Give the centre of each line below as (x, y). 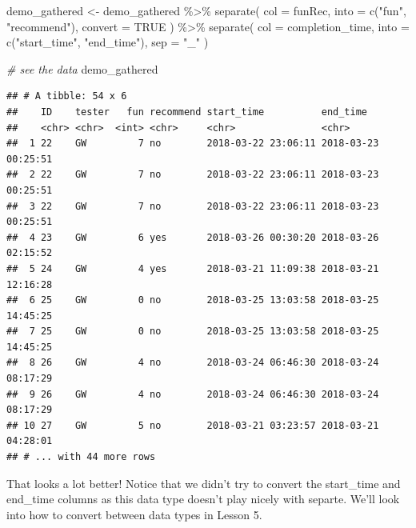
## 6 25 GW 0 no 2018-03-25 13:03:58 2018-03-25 (193, 300)
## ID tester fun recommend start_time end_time (187, 112)
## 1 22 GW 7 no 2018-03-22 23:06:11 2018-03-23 (193, 144)
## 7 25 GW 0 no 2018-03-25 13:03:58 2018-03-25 (193, 332)
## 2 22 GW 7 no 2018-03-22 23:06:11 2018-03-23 (193, 175)
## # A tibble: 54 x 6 (67, 96)
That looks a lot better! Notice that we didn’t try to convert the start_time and (204, 483)
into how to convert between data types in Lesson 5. (134, 514)
